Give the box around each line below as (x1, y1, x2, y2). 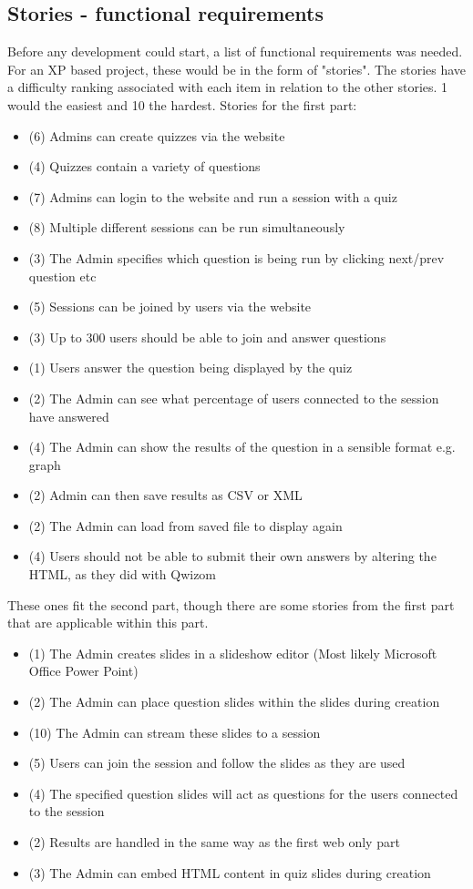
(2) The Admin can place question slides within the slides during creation (28, 692, 440, 711)
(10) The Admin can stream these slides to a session (28, 722, 321, 741)
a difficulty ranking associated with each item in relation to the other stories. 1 (7, 77, 448, 97)
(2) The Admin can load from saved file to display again (28, 516, 343, 535)
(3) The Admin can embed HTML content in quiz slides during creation (28, 863, 431, 882)
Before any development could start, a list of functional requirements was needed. (7, 42, 463, 61)
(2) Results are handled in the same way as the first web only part (28, 833, 400, 852)
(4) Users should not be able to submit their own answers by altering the (28, 547, 437, 566)
